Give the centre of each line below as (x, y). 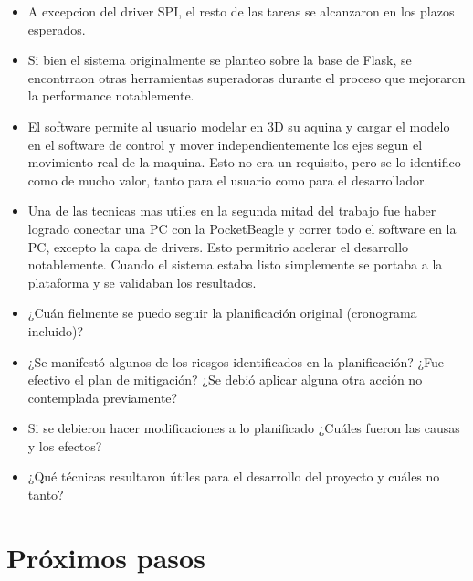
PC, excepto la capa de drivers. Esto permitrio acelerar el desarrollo (218, 246)
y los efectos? (65, 445)
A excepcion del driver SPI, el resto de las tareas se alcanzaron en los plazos (241, 11)
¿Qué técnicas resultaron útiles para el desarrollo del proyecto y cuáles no (234, 476)
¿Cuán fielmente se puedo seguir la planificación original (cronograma (222, 313)
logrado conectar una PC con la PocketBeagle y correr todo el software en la (242, 228)
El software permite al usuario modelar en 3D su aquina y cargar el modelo (239, 126)
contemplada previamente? (103, 397)
